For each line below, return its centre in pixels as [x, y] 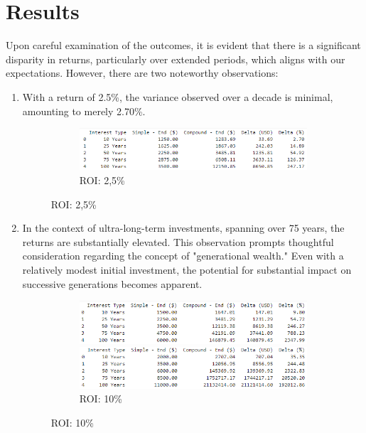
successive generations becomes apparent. [112, 283]
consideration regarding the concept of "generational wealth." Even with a [183, 256]
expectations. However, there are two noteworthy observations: [142, 73]
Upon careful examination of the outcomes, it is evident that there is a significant [183, 45]
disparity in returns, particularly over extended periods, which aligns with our [176, 59]
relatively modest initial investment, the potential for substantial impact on [187, 270]
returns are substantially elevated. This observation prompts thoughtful [178, 241]
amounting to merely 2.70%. [84, 111]
